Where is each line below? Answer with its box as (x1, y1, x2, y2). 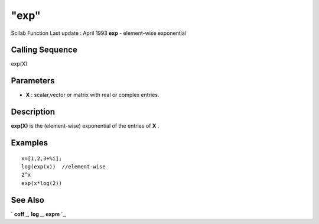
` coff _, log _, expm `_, (11, 210, 67, 217)
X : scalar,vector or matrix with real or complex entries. (25, 92, 159, 99)
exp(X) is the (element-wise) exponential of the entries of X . (11, 122, 159, 129)
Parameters (11, 76, 55, 86)
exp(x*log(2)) (21, 180, 62, 186)
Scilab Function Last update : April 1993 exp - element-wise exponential (11, 30, 186, 37)
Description (11, 107, 56, 117)
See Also (11, 195, 44, 205)
